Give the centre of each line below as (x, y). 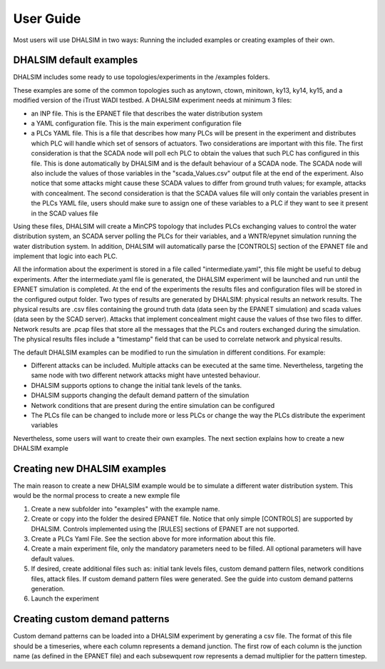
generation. (48, 588)
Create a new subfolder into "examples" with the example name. (125, 509)
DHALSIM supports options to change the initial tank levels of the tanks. (137, 385)
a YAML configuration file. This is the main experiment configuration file (136, 123)
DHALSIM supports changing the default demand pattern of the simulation (140, 395)
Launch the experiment (65, 598)
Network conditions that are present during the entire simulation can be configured (153, 405)
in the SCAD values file (65, 213)
